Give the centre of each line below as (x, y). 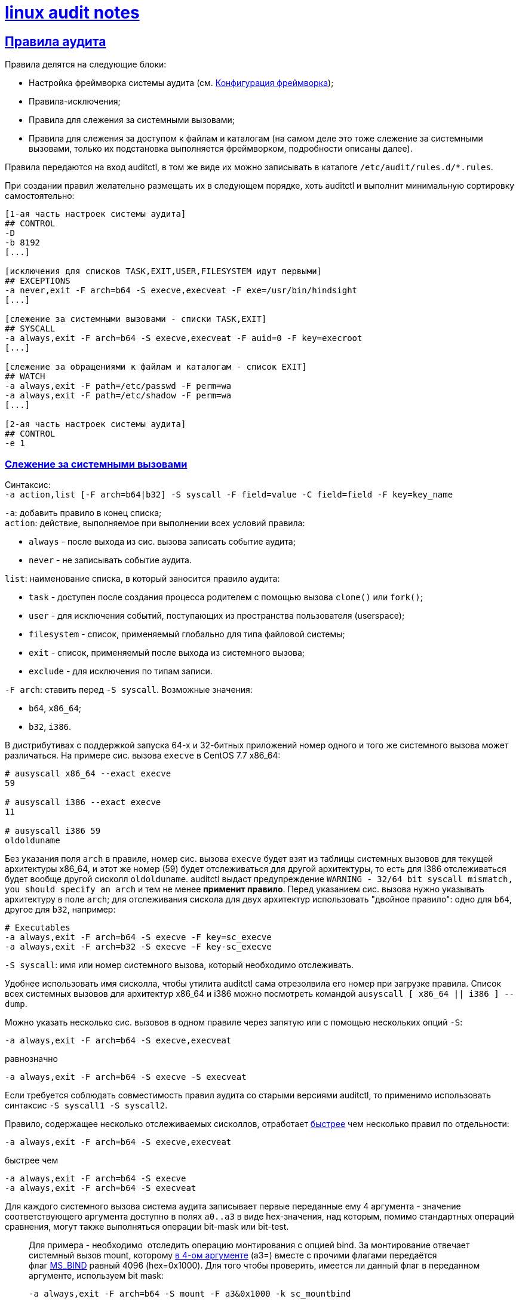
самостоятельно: (40, 196)
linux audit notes (72, 13)
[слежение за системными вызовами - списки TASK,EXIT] (136, 319)
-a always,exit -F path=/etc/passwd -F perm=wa (118, 386)
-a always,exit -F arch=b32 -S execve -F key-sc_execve (138, 946)
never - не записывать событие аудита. (110, 560)
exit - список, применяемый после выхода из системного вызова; (167, 652)
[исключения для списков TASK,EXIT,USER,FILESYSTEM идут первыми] (164, 271)
